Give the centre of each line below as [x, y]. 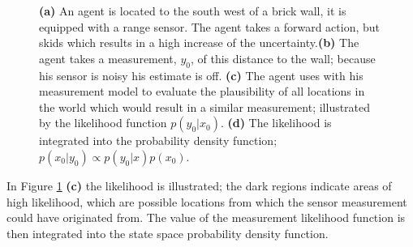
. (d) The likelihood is [276, 123]
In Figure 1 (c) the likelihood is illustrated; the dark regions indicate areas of [199, 185]
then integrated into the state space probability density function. [168, 233]
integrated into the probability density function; [158, 141]
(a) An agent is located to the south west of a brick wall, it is [193, 11]
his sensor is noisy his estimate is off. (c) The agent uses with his [201, 75]
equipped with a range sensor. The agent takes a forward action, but [209, 26]
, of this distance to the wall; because [283, 58]
